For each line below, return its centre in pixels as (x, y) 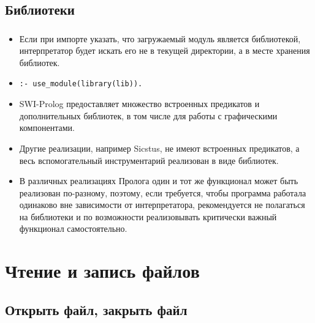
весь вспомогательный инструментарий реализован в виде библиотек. (149, 160)
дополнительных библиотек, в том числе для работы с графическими (148, 115)
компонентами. (47, 128)
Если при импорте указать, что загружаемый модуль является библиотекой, (160, 38)
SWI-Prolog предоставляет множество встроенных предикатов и (139, 104)
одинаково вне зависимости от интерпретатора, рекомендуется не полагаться (162, 205)
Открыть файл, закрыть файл (96, 309)
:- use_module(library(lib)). (81, 84)
